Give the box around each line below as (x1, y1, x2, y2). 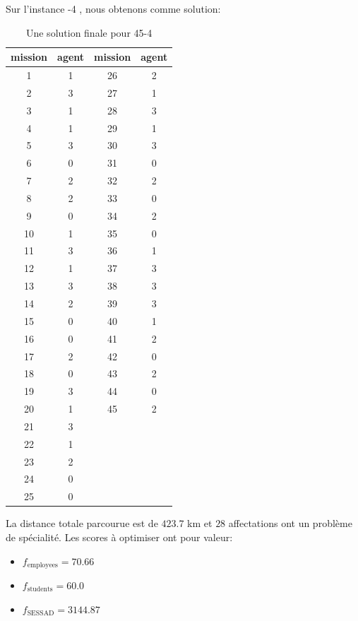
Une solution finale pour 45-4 (25, 25, 153, 40)
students (27, 586, 53, 593)
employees (27, 562, 58, 569)
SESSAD (27, 610, 54, 617)
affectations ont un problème (228, 516, 352, 531)
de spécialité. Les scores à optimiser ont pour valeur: (6, 529, 233, 544)
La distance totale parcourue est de (6, 516, 158, 531)
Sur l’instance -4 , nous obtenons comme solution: (6, 1, 221, 16)
